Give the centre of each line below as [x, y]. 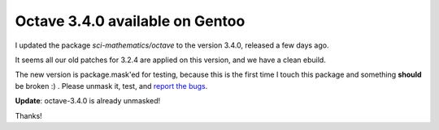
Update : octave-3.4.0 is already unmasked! [88, 101]
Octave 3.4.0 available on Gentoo [130, 21]
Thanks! [28, 115]
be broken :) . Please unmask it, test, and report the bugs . [111, 86]
